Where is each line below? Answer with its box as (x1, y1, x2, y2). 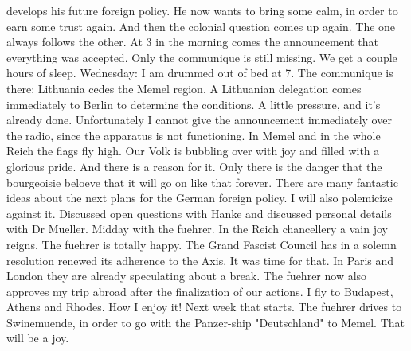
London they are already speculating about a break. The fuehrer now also (6, 267, 367, 284)
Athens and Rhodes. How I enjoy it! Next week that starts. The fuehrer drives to (6, 298, 402, 315)
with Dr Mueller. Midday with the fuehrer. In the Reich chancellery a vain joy (6, 220, 388, 237)
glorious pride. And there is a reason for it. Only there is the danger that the (6, 158, 382, 174)
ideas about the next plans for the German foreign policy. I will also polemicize (6, 189, 393, 206)
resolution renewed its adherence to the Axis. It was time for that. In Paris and (6, 252, 394, 268)
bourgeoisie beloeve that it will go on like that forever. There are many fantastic (6, 174, 398, 190)
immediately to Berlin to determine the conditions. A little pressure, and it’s (6, 96, 381, 112)
